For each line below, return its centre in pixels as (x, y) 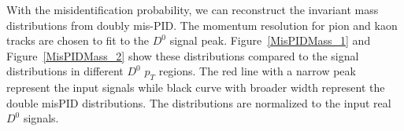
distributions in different (65, 71)
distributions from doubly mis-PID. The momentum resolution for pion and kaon (202, 25)
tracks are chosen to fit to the (78, 40)
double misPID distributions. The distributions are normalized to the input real (199, 102)
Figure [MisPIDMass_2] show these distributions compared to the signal (183, 55)
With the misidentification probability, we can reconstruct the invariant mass (193, 9)
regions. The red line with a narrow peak (257, 71)
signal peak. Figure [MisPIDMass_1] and (270, 40)
